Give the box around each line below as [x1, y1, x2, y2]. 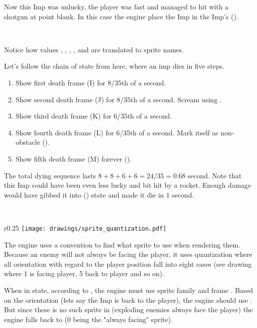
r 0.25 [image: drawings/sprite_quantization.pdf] [4, 222, 167, 233]
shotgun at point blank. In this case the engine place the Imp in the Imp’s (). [4, 11, 238, 21]
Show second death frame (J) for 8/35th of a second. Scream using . [15, 94, 222, 104]
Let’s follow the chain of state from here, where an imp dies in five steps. [4, 61, 224, 71]
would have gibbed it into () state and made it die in [4, 189, 164, 200]
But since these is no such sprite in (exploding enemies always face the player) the [4, 304, 253, 315]
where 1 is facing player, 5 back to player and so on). [4, 268, 165, 279]
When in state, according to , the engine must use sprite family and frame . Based [4, 285, 253, 295]
